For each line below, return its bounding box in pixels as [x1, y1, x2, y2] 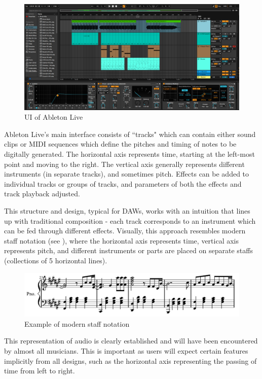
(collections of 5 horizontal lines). [4, 255, 107, 265]
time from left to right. [4, 365, 75, 376]
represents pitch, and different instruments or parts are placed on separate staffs [4, 245, 253, 256]
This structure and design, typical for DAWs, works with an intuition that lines [4, 205, 250, 216]
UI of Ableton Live [24, 112, 83, 122]
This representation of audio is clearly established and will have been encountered [4, 335, 258, 346]
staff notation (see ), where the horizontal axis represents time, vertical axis [4, 235, 239, 246]
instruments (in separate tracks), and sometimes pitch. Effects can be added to [4, 168, 249, 179]
